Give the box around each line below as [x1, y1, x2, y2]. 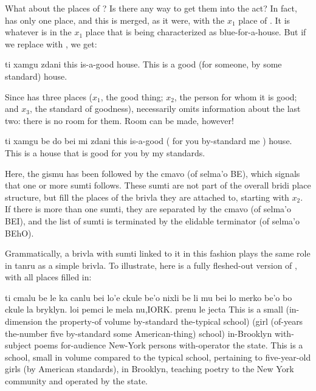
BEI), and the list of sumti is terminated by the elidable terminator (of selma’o [5, 214, 300, 227]
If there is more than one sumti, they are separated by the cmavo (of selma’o [5, 202, 291, 215]
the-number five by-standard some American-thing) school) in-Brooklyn [5, 327, 272, 339]
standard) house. [5, 69, 67, 82]
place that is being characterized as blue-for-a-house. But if [85, 26, 306, 38]
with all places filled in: [5, 271, 92, 283]
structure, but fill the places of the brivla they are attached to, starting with [5, 190, 289, 203]
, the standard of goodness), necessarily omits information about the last [29, 102, 301, 115]
